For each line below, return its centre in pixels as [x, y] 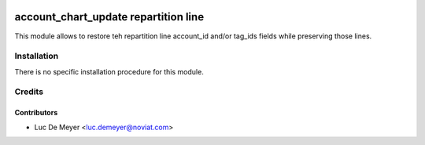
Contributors [36, 113]
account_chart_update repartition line [109, 17]
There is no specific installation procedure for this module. [109, 71]
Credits [29, 92]
